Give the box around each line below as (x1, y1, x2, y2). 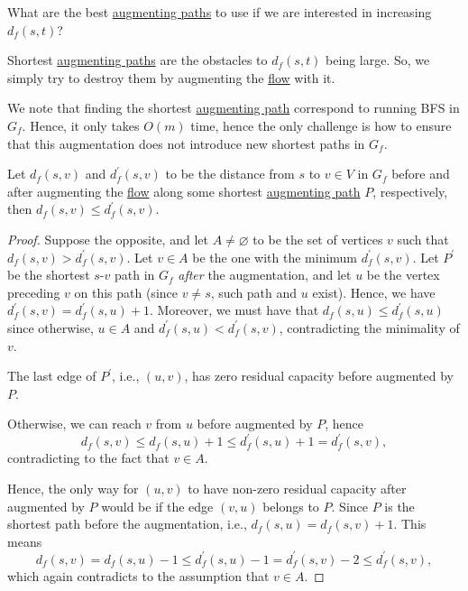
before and (391, 164, 450, 183)
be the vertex (366, 265, 440, 284)
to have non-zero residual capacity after (188, 478, 407, 497)
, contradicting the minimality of (279, 318, 460, 337)
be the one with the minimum (192, 247, 358, 266)
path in (114, 265, 155, 284)
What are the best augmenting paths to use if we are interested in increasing (7, 3, 432, 21)
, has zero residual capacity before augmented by (184, 366, 454, 385)
